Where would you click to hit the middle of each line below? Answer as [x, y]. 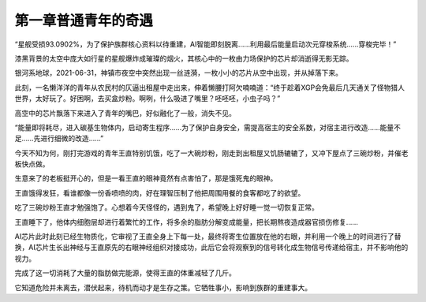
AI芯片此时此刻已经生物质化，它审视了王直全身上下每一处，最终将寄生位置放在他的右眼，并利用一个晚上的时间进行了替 [208, 237]
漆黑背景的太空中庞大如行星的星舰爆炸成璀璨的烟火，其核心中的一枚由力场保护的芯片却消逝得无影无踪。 [184, 58]
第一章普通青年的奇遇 [84, 21]
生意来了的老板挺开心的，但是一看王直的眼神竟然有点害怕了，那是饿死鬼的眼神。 [146, 178]
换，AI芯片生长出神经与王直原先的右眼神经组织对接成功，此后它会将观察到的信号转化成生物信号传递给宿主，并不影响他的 [211, 248]
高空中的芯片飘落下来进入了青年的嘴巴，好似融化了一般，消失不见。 [125, 113]
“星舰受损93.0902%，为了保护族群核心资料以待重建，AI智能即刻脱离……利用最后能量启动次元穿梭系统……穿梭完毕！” [206, 44]
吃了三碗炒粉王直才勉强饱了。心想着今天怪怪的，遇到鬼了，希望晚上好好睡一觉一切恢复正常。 [166, 207]
